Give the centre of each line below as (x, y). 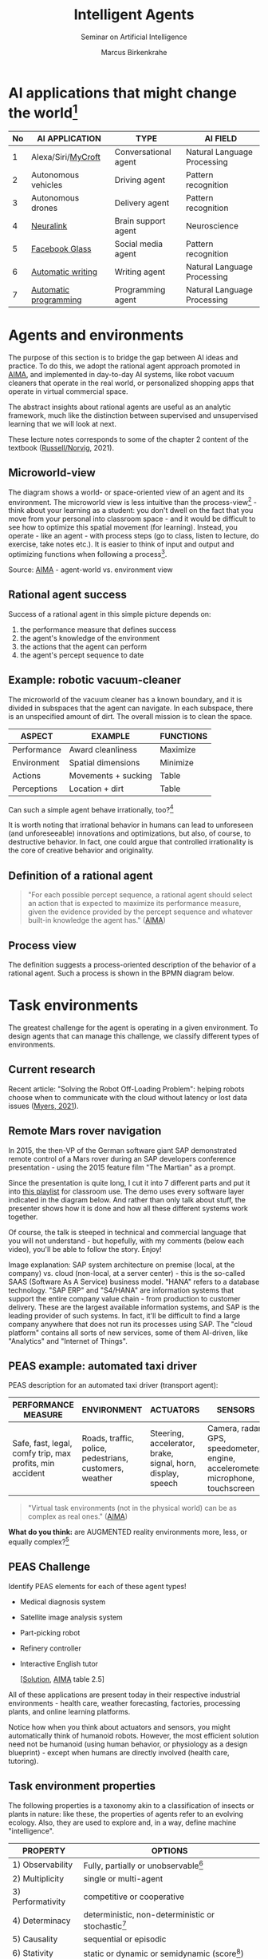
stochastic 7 (105, 1925)
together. (23, 1217)
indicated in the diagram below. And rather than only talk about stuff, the (127, 1199)
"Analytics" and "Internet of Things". (68, 1341)
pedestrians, (105, 1458)
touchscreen (231, 1488)
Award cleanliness (103, 749)
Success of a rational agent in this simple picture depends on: (110, 614)
